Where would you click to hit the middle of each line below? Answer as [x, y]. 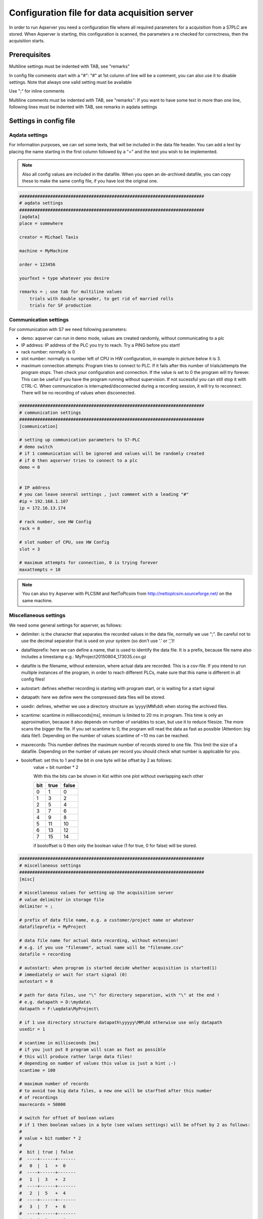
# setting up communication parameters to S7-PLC [80, 440]
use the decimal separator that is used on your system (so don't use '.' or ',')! [98, 641]
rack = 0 [30, 529]
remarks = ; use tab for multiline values [71, 292]
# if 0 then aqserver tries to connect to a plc [78, 460]
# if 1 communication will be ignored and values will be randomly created [112, 454]
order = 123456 [37, 264]
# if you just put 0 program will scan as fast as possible [93, 1050]
